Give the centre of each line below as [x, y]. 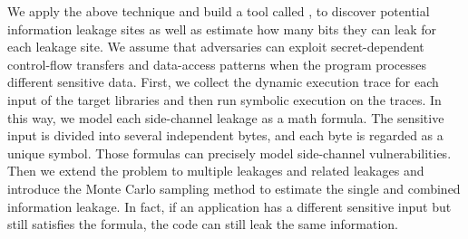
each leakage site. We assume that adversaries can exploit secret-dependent [216, 47]
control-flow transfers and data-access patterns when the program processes [217, 64]
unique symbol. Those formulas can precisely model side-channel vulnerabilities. [229, 153]
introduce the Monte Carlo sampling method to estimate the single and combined [234, 188]
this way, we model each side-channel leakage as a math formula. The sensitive [226, 117]
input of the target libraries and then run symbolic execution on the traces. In [224, 99]
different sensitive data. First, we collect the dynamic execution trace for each [223, 82]
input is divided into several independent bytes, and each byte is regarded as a [225, 135]
